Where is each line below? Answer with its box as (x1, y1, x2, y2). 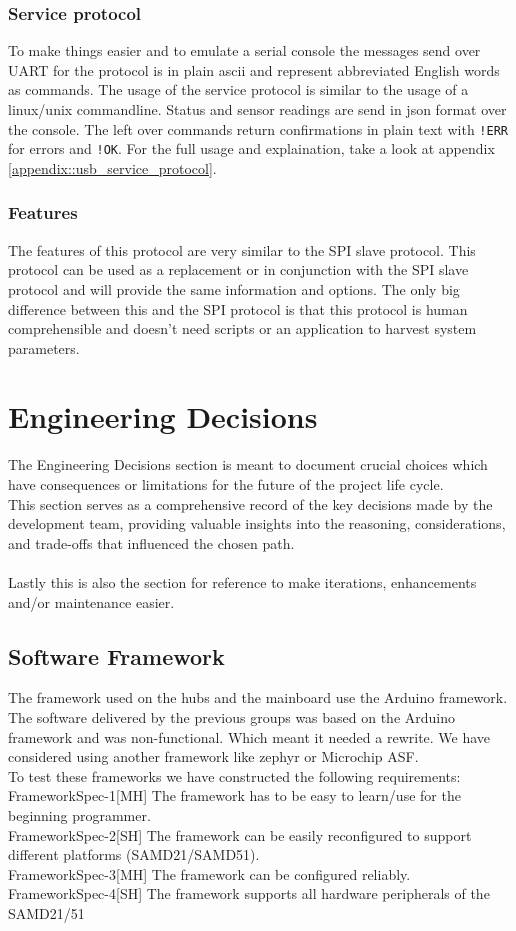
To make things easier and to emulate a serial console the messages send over (8, 40, 481, 61)
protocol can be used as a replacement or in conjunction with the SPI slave (8, 259, 469, 280)
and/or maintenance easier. (8, 591, 175, 612)
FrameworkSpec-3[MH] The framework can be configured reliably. (8, 863, 411, 884)
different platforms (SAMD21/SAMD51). (8, 844, 260, 865)
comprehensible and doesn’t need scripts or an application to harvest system (8, 318, 477, 339)
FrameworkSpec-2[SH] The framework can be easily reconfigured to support (8, 824, 472, 845)
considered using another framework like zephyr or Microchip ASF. (8, 746, 419, 767)
